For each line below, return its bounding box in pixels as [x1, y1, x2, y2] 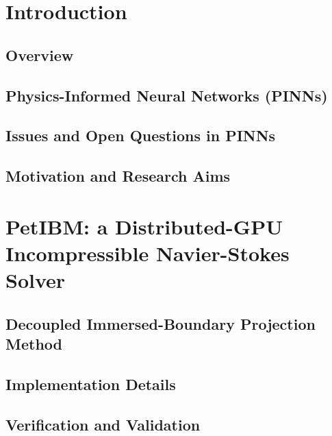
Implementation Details [5, 373, 176, 394]
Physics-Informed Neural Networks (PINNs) [5, 84, 328, 106]
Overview [5, 44, 74, 65]
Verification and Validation [5, 413, 201, 435]
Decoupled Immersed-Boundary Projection [5, 313, 316, 334]
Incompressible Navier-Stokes [5, 239, 290, 267]
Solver [5, 266, 66, 294]
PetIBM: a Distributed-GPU [5, 212, 283, 240]
